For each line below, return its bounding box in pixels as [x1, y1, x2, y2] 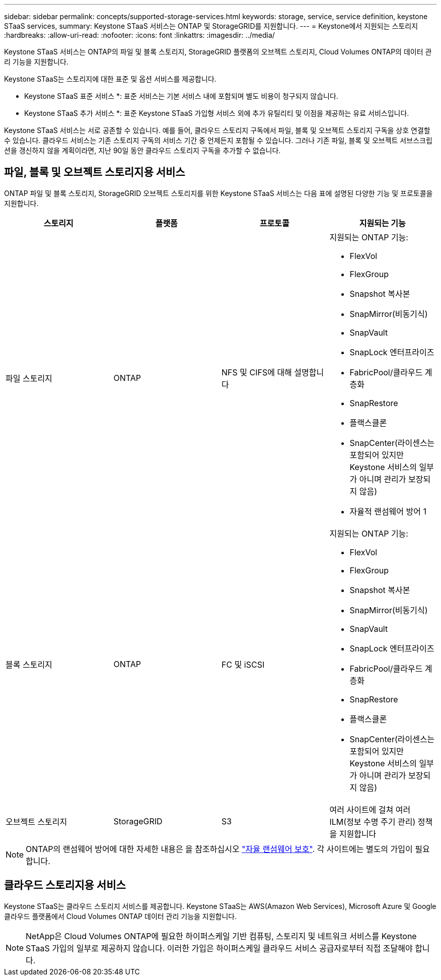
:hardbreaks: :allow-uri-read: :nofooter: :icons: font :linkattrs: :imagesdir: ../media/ [4, 31, 275, 39]
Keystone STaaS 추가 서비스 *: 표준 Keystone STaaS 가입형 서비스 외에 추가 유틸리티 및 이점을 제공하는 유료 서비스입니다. [24, 109, 409, 117]
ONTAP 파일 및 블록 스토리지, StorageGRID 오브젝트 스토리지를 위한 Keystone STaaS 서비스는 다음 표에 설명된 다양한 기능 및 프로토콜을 [4, 188, 433, 198]
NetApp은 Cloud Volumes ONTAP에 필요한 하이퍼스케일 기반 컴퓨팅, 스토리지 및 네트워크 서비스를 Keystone [26, 931, 417, 941]
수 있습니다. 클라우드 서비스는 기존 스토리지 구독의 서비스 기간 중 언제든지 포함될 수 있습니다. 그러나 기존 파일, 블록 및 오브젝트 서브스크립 [4, 136, 432, 145]
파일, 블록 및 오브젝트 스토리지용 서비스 [4, 166, 185, 179]
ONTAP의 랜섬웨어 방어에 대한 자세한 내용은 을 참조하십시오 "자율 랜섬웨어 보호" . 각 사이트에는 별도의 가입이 [26, 843, 413, 854]
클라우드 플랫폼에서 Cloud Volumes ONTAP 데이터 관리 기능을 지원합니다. [4, 911, 237, 921]
